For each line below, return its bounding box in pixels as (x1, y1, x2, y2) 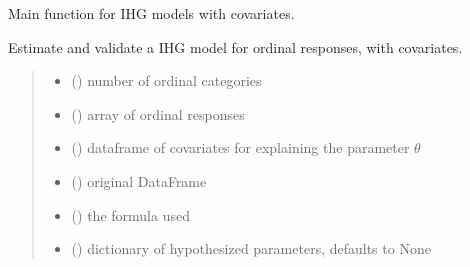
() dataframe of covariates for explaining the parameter (71, 137, 410, 158)
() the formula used (71, 204, 190, 225)
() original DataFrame (71, 170, 207, 191)
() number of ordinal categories (71, 70, 262, 91)
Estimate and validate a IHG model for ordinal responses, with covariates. (8, 36, 463, 57)
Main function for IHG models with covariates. (8, 3, 295, 23)
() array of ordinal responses (71, 103, 245, 124)
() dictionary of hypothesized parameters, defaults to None (71, 238, 431, 259)
